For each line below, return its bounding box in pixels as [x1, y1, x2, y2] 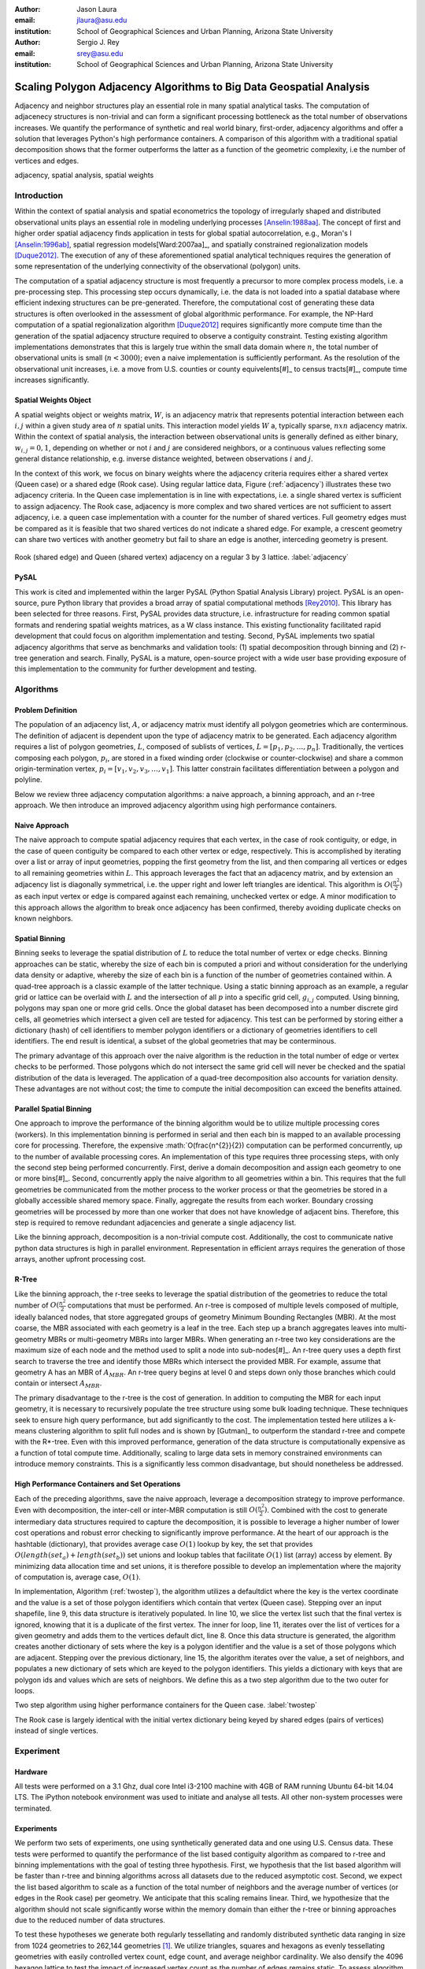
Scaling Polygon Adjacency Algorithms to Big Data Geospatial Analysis [14, 80, 370, 94]
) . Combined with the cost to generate [264, 1505, 388, 1515]
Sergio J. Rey [76, 38, 120, 47]
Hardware [14, 1767, 48, 1776]
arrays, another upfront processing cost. [14, 1255, 146, 1264]
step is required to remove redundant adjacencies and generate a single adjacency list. [14, 1218, 297, 1227]
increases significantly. [14, 375, 90, 385]
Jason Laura [76, 5, 117, 13]
